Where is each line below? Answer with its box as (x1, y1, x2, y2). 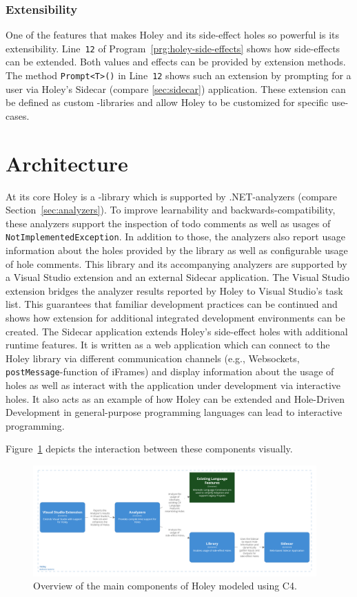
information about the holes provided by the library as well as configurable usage (6, 243, 348, 258)
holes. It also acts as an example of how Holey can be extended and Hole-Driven (6, 391, 345, 406)
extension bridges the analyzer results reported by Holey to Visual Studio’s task (6, 283, 343, 297)
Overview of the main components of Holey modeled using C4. (33, 578, 297, 593)
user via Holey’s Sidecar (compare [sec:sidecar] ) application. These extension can (6, 81, 346, 96)
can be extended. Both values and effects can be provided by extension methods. (6, 54, 346, 69)
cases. (6, 108, 30, 123)
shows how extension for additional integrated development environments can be (6, 311, 345, 325)
